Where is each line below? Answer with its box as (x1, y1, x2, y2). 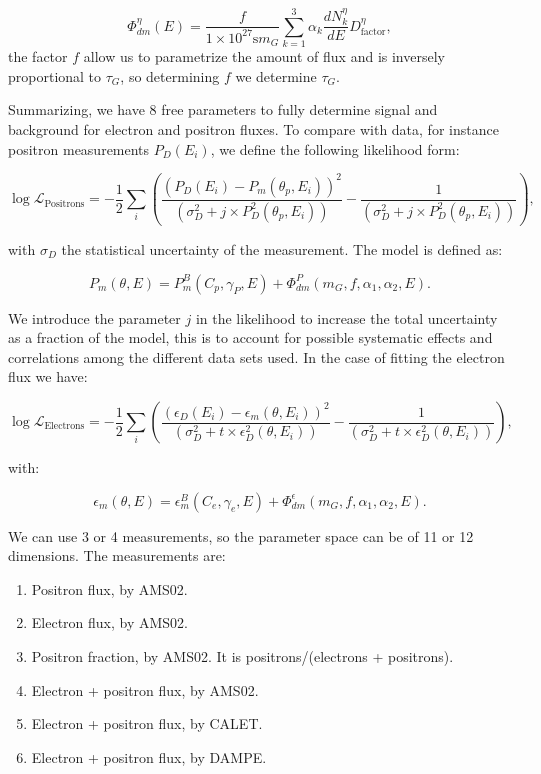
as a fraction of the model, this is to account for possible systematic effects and (8, 327, 493, 348)
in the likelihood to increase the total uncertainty (195, 307, 498, 328)
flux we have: (8, 366, 88, 387)
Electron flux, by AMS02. (31, 612, 189, 633)
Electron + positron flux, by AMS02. (31, 679, 259, 700)
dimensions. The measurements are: (8, 545, 226, 566)
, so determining (120, 65, 220, 86)
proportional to (8, 65, 102, 86)
